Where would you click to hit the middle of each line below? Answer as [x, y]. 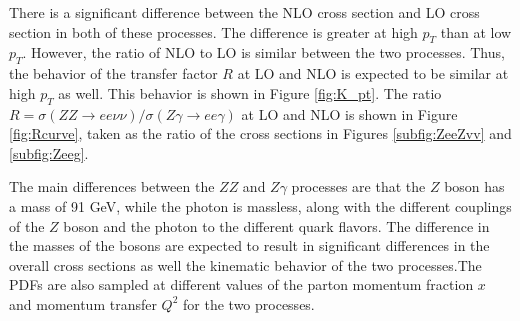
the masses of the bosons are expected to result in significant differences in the [249, 245]
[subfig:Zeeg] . [49, 152]
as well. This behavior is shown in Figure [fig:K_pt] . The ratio [250, 92]
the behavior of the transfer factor [113, 73]
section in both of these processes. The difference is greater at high [213, 31]
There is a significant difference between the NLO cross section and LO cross [244, 12]
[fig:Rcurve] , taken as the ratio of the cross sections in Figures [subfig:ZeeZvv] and [260, 133]
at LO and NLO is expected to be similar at [373, 73]
